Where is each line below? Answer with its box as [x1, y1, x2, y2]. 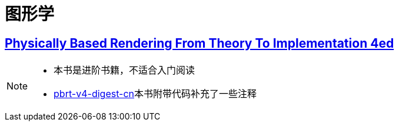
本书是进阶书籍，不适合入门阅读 [54, 64, 195, 77]
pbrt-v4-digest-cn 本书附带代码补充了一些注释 [54, 88, 257, 100]
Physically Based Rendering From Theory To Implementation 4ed [5, 35, 394, 51]
